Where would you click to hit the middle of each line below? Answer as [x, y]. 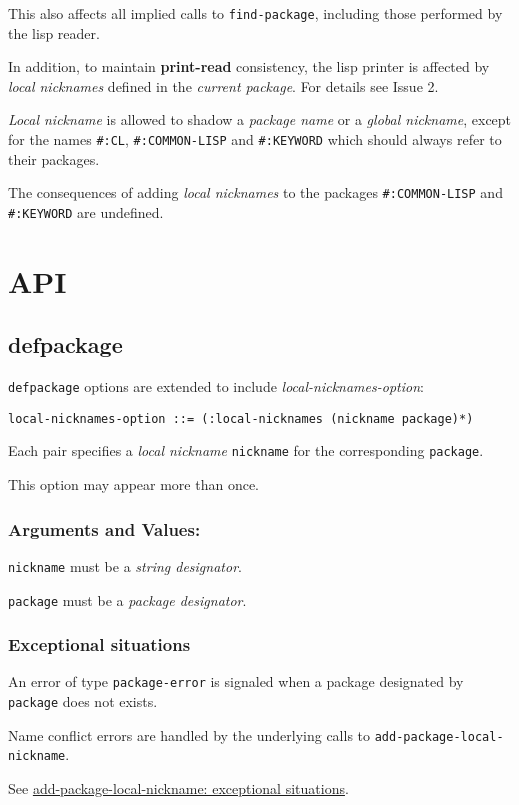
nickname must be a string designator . [125, 565]
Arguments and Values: [104, 528]
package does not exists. [83, 701]
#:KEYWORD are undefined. [86, 211]
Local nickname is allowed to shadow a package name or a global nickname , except [260, 119]
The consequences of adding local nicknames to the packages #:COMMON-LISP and [255, 192]
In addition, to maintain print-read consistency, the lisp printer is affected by [249, 66]
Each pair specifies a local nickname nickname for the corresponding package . [246, 450]
